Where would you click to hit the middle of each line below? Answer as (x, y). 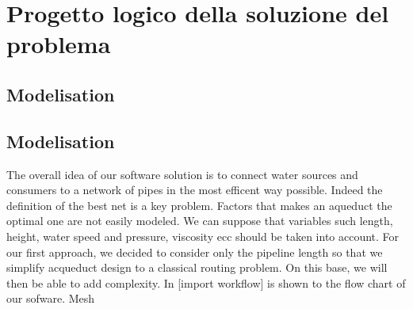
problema (59, 44)
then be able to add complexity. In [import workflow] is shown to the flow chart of (206, 282)
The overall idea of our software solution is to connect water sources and (182, 174)
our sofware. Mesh (51, 298)
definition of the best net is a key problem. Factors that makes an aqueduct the (199, 205)
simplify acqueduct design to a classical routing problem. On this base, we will (197, 267)
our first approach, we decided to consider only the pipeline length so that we (195, 252)
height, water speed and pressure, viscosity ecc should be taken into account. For (203, 236)
